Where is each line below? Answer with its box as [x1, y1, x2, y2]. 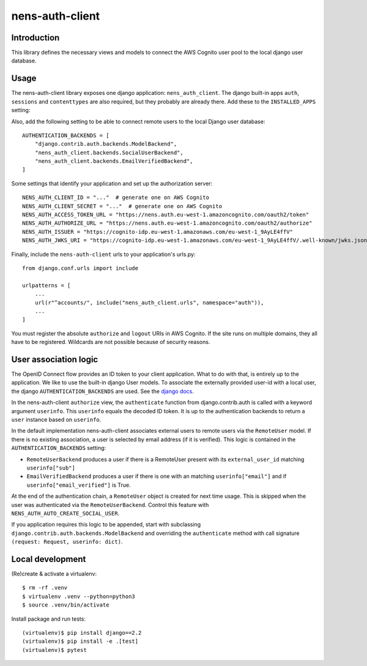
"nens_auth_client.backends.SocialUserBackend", [34, 149, 183, 156]
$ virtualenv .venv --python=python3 [22, 593, 136, 600]
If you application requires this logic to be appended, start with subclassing [11, 521, 201, 528]
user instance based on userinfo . [11, 416, 102, 423]
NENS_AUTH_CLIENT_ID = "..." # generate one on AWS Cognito [22, 194, 209, 201]
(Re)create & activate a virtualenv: [11, 570, 97, 577]
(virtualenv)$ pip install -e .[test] [22, 638, 139, 645]
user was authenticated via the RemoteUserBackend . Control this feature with [11, 501, 209, 508]
